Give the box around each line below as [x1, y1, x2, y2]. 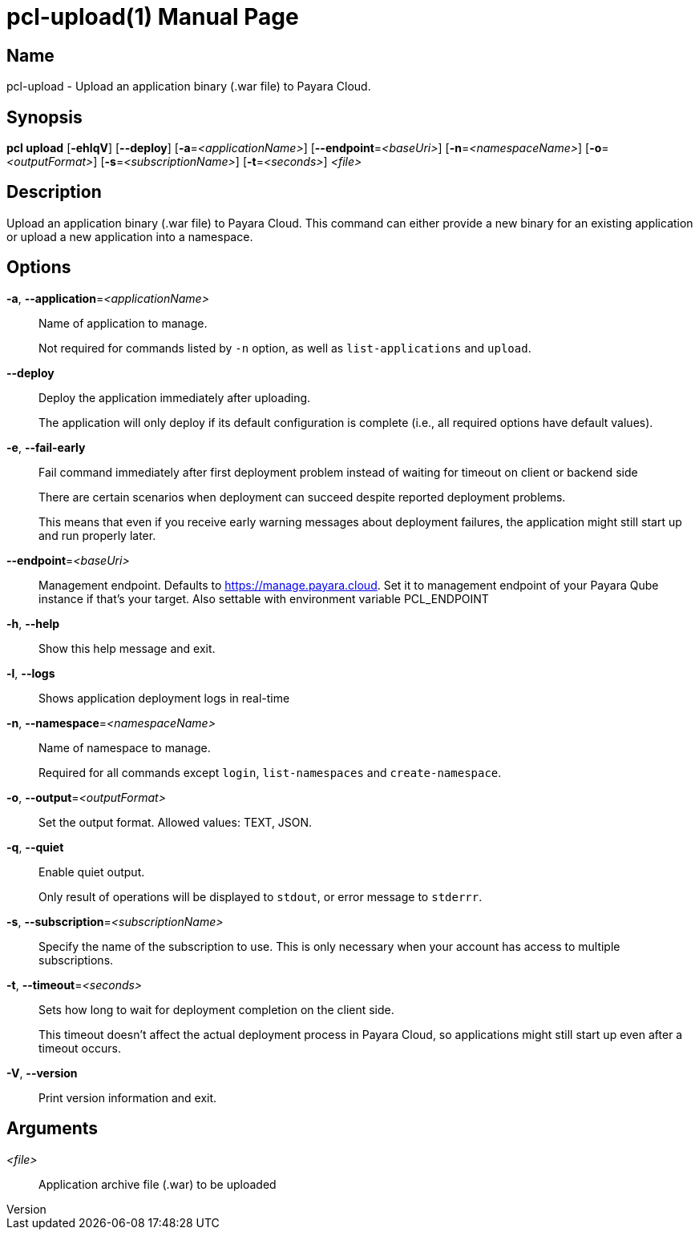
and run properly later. [38, 528, 156, 542]
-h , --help [6, 616, 60, 630]
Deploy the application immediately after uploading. [38, 390, 311, 405]
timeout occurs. [38, 1041, 121, 1055]
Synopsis [6, 107, 83, 127]
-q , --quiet [6, 839, 64, 854]
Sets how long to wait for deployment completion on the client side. [38, 1002, 394, 1017]
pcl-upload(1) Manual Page [6, 3, 299, 30]
